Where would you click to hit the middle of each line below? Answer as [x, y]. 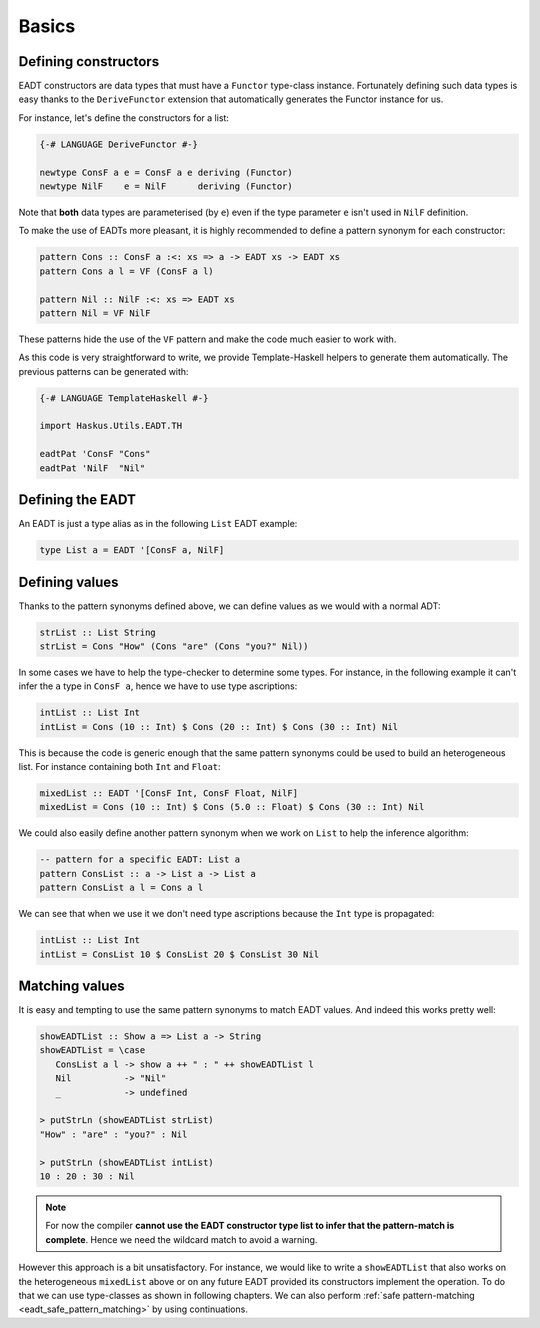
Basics [47, 26]
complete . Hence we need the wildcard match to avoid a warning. [181, 1239]
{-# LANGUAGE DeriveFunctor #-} [119, 144]
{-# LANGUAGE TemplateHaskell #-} [124, 398]
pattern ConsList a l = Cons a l [121, 888]
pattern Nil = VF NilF [95, 313]
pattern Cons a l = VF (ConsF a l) [126, 271]
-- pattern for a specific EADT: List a [139, 859]
